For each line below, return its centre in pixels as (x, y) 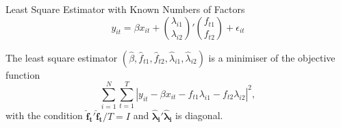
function (23, 74)
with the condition (44, 115)
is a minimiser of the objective (272, 57)
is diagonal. (199, 115)
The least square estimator (62, 57)
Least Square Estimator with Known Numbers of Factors (125, 9)
